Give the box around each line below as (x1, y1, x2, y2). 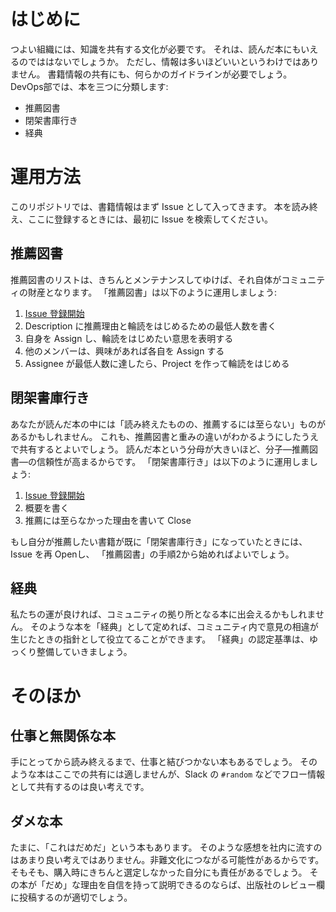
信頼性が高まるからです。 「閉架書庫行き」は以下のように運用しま (36, 455, 310, 467)
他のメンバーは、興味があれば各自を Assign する (24, 345, 225, 357)
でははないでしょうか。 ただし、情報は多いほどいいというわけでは (27, 55, 302, 67)
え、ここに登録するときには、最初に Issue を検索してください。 (10, 213, 274, 225)
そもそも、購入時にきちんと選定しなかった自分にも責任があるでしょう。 (10, 866, 308, 879)
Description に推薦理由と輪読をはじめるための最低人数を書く (24, 320, 277, 332)
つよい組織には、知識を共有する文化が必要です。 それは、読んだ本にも (10, 43, 302, 55)
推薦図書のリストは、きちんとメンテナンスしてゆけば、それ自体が (10, 273, 282, 285)
